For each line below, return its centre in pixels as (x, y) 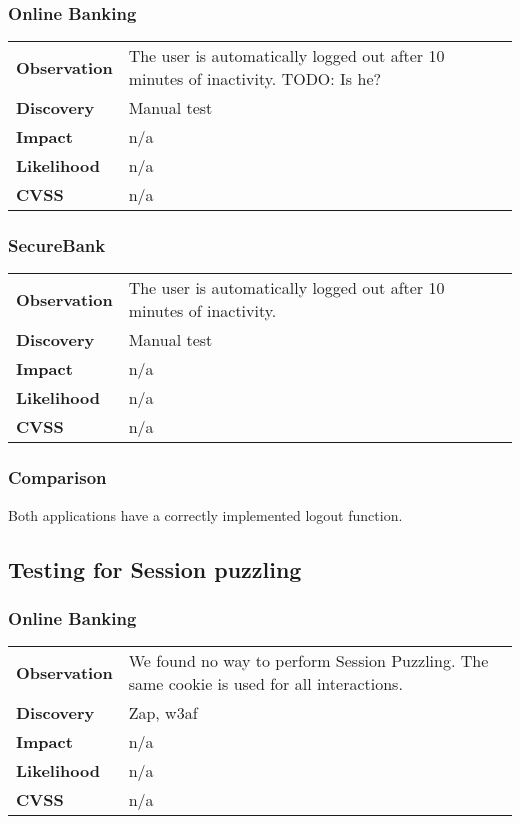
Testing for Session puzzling (155, 568)
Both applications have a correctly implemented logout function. (205, 514)
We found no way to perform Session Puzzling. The (308, 661)
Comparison (57, 477)
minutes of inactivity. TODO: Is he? (255, 79)
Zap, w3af (163, 713)
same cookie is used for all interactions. (265, 684)
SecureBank (57, 245)
